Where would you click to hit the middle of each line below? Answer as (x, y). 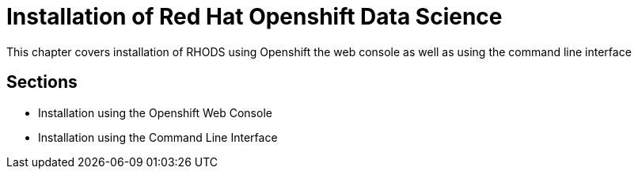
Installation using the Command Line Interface (158, 137)
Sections (42, 82)
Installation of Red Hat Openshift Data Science (254, 17)
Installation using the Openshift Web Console (155, 112)
